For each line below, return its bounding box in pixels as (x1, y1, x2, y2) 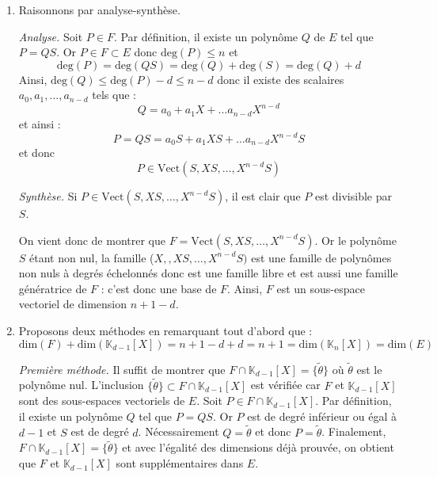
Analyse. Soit (18, 28, 83, 44)
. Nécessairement (138, 423, 219, 440)
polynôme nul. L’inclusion (18, 376, 144, 393)
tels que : (92, 86, 136, 103)
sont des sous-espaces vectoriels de (18, 392, 185, 409)
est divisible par (314, 188, 392, 204)
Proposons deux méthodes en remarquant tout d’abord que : (18, 322, 313, 339)
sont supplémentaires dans (116, 455, 244, 471)
